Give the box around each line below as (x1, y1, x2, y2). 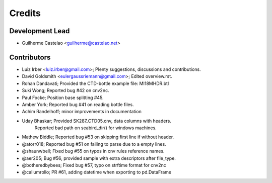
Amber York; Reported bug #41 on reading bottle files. (22, 101, 134, 108)
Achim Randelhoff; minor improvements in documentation (22, 109, 142, 115)
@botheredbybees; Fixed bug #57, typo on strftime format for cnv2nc (22, 162, 166, 168)
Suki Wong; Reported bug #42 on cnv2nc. (22, 87, 109, 94)
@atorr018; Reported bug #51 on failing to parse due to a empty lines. (22, 141, 166, 147)
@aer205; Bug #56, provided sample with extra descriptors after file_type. (22, 155, 176, 161)
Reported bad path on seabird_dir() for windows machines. (34, 125, 157, 131)
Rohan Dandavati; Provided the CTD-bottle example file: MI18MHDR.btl (22, 80, 169, 86)
